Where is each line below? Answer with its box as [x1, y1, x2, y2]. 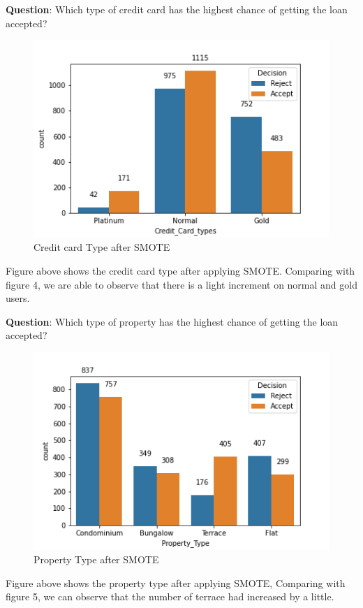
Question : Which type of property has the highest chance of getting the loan [6, 314, 339, 328]
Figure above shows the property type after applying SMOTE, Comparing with [6, 575, 346, 590]
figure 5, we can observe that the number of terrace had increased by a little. [6, 589, 334, 604]
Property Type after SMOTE [34, 552, 159, 567]
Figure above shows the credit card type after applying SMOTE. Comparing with [6, 263, 355, 278]
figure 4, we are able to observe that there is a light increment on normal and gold [6, 277, 357, 291]
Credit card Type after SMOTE [34, 240, 170, 254]
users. [6, 291, 30, 305]
